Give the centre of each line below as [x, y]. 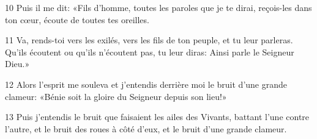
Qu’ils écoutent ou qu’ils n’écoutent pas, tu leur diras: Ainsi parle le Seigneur [150, 52]
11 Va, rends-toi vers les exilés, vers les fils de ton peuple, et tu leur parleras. [149, 40]
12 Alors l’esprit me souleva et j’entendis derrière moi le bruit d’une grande [146, 84]
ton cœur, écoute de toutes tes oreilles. [77, 19]
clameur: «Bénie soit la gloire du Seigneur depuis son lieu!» [116, 96]
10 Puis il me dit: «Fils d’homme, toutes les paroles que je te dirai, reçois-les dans [158, 7]
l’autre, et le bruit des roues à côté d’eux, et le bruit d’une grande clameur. [146, 128]
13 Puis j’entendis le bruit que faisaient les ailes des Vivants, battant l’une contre [157, 117]
